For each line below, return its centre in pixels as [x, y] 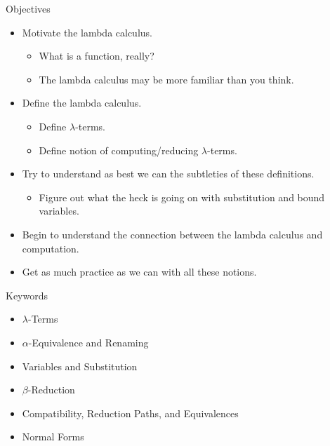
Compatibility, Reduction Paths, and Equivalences [130, 413]
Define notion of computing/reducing [119, 150]
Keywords [27, 295]
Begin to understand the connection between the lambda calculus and [172, 234]
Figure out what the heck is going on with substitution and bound [182, 197]
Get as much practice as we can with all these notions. [139, 272]
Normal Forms [53, 437]
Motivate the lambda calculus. [87, 32]
